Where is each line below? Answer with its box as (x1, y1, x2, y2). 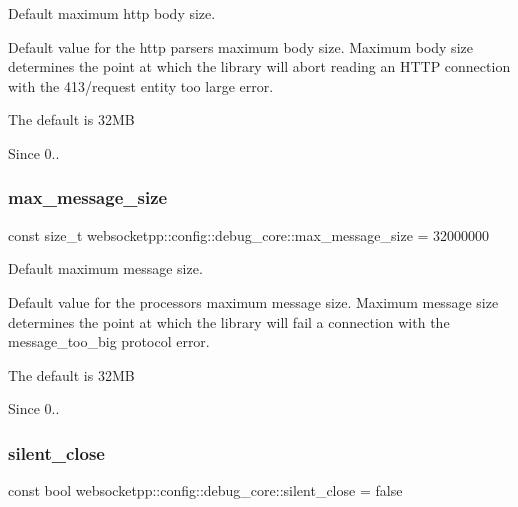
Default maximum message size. (8, 258, 203, 279)
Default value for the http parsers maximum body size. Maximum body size (8, 36, 473, 57)
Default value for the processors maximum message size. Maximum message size (8, 291, 499, 312)
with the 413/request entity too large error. (8, 75, 274, 96)
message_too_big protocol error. (8, 331, 210, 352)
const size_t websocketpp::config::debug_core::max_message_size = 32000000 (8, 224, 490, 245)
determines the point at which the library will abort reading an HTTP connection (8, 56, 511, 77)
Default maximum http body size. (8, 3, 216, 23)
